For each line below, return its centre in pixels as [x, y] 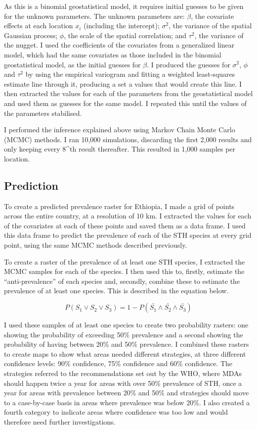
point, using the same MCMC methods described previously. [96, 245]
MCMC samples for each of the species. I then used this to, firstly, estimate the [124, 271]
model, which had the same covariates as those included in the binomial [113, 54]
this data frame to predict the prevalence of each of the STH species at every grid [128, 235]
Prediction [31, 185]
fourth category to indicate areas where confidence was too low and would [116, 412]
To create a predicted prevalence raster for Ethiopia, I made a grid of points [119, 206]
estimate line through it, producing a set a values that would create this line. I [123, 83]
